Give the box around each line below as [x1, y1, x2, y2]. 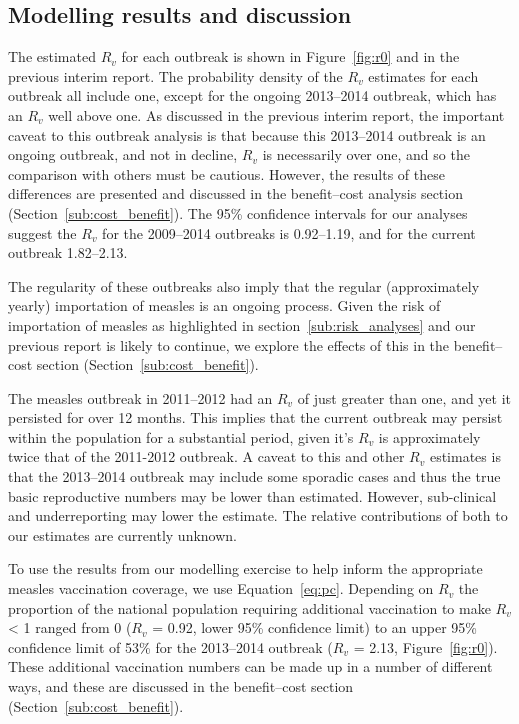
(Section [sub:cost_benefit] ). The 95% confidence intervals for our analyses [8, 202, 468, 223]
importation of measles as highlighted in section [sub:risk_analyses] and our [8, 314, 476, 335]
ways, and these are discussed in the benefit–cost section [8, 676, 354, 697]
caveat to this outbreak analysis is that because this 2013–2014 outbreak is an [8, 124, 486, 145]
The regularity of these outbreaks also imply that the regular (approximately [8, 275, 480, 296]
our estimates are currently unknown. [8, 524, 237, 545]
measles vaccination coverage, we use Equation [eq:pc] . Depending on [8, 578, 434, 599]
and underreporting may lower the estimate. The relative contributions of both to [8, 505, 508, 526]
